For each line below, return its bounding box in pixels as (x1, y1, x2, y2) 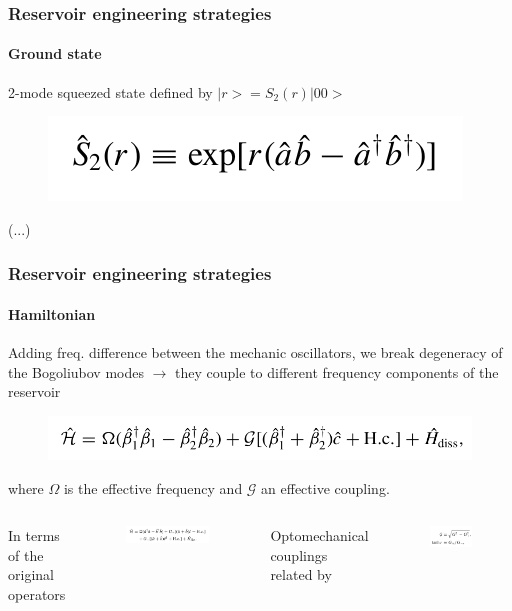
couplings (270, 544, 328, 565)
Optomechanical (270, 525, 369, 546)
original (8, 564, 54, 585)
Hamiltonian (8, 303, 96, 324)
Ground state (8, 43, 102, 64)
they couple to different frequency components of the (175, 361, 499, 382)
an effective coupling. (261, 477, 390, 498)
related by (270, 564, 332, 585)
